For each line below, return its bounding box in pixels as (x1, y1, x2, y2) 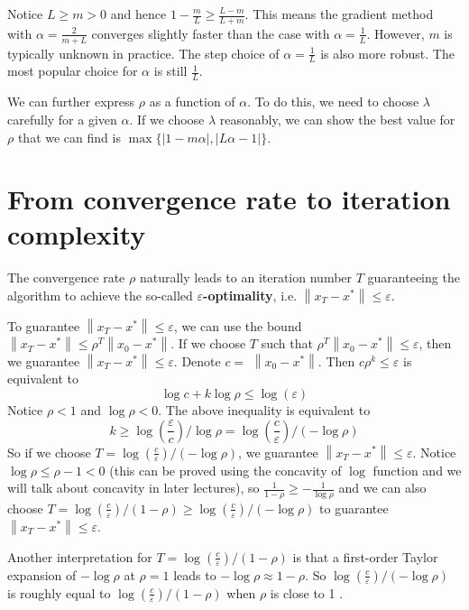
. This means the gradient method (244, 5, 434, 23)
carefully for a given (7, 109, 117, 128)
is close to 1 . (270, 583, 344, 602)
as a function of (149, 92, 235, 111)
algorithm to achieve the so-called (7, 286, 193, 304)
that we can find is (17, 127, 121, 146)
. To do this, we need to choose (247, 92, 419, 111)
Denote (181, 351, 221, 370)
